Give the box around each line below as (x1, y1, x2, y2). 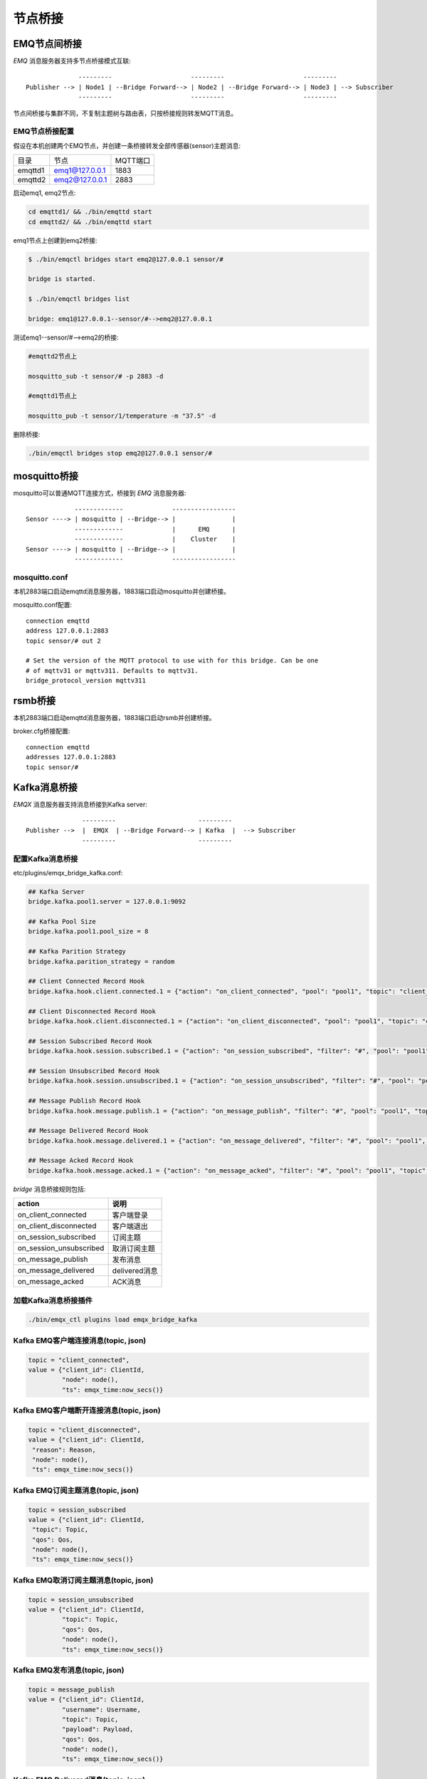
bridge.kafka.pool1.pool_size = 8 (28, 927, 149, 936)
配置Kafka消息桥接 (13, 854, 78, 864)
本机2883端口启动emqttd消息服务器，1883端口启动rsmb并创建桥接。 (13, 714, 216, 722)
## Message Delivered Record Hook (28, 1126, 149, 1135)
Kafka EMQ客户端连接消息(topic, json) (13, 1335, 147, 1345)
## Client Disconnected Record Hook (28, 1007, 157, 1015)
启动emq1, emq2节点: (13, 189, 76, 197)
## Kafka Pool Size (28, 918, 96, 926)
